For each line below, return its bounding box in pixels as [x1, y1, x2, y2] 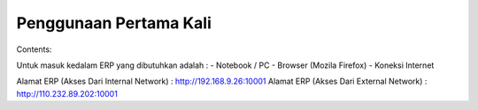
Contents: [16, 44, 52, 55]
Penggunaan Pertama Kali [16, 13, 212, 33]
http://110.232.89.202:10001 [16, 88, 119, 99]
